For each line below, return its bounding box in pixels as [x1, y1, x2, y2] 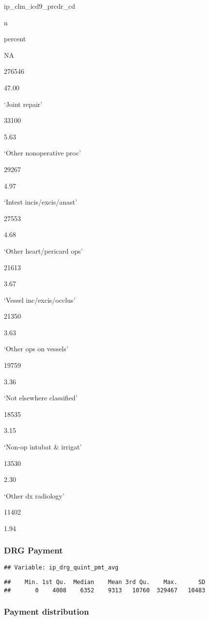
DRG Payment [4, 544, 63, 556]
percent [4, 34, 26, 44]
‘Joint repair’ [4, 99, 43, 109]
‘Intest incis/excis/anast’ [4, 197, 77, 207]
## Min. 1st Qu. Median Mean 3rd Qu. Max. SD [4, 579, 206, 586]
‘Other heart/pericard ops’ [4, 245, 83, 256]
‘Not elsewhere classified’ [4, 393, 78, 403]
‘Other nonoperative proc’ [4, 148, 81, 158]
